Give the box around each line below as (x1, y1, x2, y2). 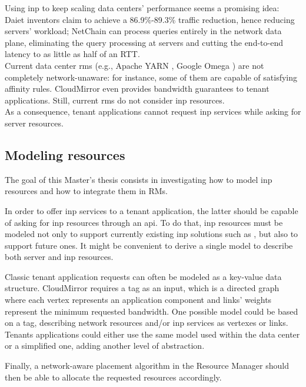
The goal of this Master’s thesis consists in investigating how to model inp (5, 173, 272, 185)
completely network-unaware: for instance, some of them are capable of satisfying (5, 71, 298, 83)
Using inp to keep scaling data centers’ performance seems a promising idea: (5, 2, 280, 14)
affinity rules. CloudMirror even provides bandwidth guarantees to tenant (5, 82, 270, 95)
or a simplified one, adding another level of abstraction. (5, 339, 205, 352)
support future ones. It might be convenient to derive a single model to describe (5, 239, 293, 251)
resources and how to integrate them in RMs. (5, 185, 168, 197)
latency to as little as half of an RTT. (5, 48, 140, 60)
